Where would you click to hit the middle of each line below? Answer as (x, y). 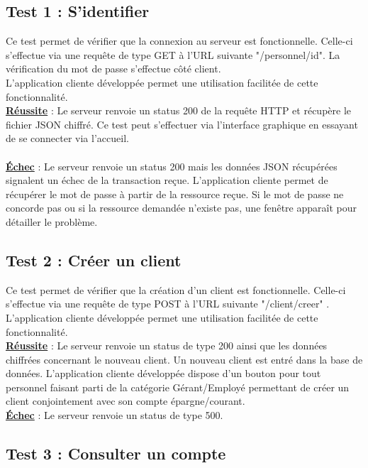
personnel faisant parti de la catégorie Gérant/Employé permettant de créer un (178, 387)
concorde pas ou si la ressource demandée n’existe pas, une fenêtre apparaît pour (181, 208)
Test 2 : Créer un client (94, 260)
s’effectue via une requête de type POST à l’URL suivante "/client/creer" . (168, 304)
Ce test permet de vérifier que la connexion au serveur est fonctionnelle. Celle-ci (179, 41)
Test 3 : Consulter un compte (116, 453)
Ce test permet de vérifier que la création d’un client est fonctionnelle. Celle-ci (176, 289)
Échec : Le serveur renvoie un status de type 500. (115, 415)
